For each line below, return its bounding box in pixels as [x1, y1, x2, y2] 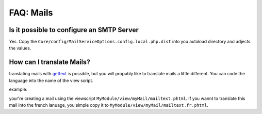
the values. [9, 45, 31, 51]
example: [9, 86, 28, 92]
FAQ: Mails [9, 7, 53, 18]
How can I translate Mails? [9, 58, 91, 66]
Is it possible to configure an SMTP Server [9, 26, 139, 34]
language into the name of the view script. [9, 78, 94, 83]
